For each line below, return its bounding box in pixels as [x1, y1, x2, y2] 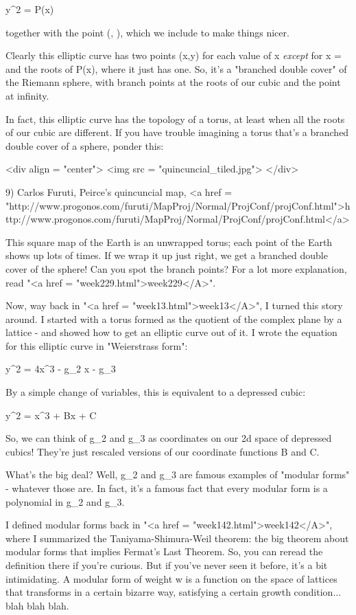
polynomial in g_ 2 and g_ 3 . [5, 494, 125, 508]
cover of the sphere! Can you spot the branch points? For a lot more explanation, [5, 261, 347, 276]
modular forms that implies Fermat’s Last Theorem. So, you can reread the [5, 544, 323, 559]
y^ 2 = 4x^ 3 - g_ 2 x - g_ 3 [5, 361, 116, 376]
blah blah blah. [5, 598, 69, 612]
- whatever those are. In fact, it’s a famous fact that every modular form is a [5, 481, 328, 495]
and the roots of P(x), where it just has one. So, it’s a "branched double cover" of [5, 61, 347, 76]
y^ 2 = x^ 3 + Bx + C [5, 407, 97, 422]
